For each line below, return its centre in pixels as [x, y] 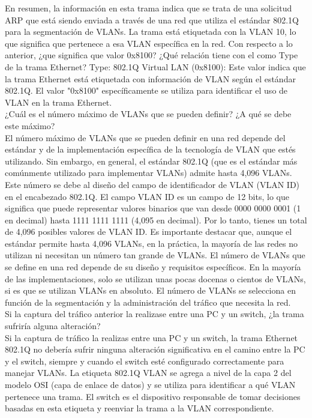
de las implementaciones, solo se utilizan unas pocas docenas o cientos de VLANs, [155, 278]
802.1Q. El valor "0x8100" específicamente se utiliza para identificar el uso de [146, 90]
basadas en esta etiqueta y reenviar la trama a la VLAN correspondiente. [139, 408]
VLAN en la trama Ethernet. [58, 102]
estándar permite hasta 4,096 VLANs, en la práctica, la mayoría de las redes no [151, 243]
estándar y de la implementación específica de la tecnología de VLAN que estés [150, 149]
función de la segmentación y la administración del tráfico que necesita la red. [148, 302]
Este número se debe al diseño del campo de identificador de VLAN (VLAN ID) [152, 184]
